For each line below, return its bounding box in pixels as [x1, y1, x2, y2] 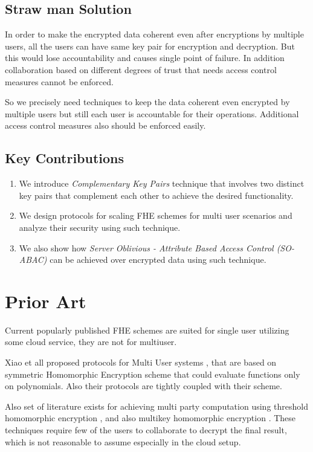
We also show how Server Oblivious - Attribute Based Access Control [19, 241, 274, 254]
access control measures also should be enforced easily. [5, 119, 206, 132]
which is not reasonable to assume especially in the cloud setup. [5, 435, 241, 448]
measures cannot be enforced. [5, 75, 114, 88]
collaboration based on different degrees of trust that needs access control [5, 63, 277, 76]
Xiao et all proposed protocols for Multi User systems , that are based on [5, 356, 277, 369]
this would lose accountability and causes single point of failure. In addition [5, 51, 285, 64]
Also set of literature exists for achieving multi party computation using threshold [5, 399, 308, 412]
